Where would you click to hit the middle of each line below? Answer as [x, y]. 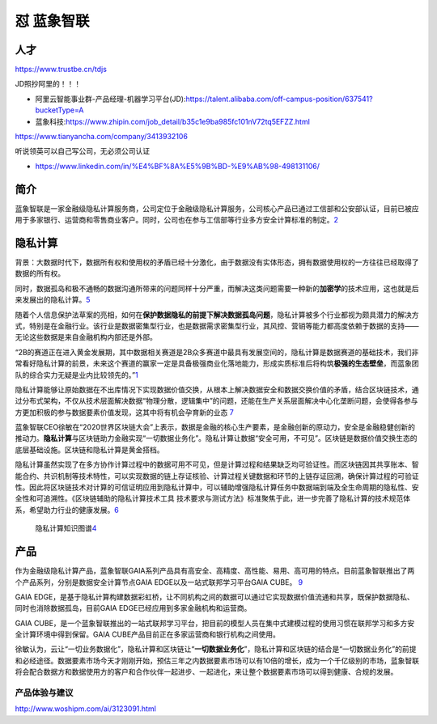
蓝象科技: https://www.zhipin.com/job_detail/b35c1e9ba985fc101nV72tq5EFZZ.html [173, 121]
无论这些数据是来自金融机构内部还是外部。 [86, 337]
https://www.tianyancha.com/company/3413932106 [101, 137]
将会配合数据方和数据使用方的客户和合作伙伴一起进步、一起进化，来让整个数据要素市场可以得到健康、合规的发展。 [206, 672]
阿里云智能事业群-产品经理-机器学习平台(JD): [110, 99]
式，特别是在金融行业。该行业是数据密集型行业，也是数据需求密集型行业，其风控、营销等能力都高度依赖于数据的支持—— [217, 326]
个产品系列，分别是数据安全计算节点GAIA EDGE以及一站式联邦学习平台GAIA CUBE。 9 [159, 582]
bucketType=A [59, 110]
